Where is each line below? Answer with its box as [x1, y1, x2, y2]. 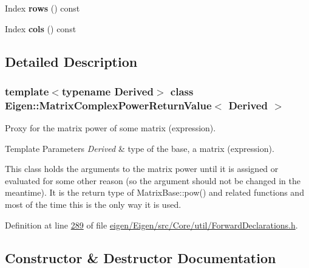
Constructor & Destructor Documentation [5, 248, 276, 267]
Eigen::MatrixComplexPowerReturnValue [5, 97, 212, 112]
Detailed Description [5, 52, 138, 70]
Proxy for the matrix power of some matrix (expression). [5, 122, 216, 134]
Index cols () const [5, 22, 76, 35]
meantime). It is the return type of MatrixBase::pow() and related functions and [5, 186, 304, 199]
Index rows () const [5, 2, 80, 14]
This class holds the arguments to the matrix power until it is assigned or [5, 162, 279, 175]
